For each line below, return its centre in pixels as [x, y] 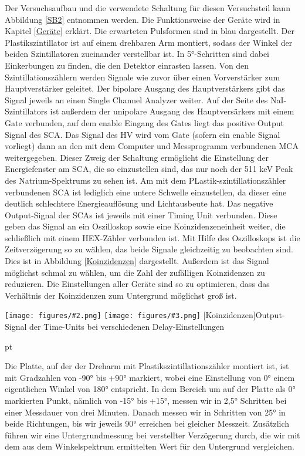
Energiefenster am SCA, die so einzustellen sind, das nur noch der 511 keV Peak [149, 169]
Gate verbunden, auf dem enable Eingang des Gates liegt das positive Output [144, 122]
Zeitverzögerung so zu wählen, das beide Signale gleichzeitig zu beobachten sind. [149, 249]
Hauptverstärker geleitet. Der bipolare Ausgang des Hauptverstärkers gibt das [145, 88]
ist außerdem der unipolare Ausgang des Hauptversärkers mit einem [172, 111]
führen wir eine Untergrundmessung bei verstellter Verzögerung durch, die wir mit [152, 435]
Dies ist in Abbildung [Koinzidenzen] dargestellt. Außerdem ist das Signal [137, 261]
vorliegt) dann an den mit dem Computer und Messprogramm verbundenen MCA [152, 146]
